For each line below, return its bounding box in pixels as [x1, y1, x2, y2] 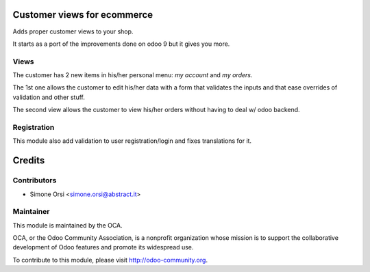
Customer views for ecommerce [12, 9, 153, 21]
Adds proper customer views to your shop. [12, 27, 134, 36]
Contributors [12, 176, 57, 185]
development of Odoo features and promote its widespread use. [12, 243, 194, 251]
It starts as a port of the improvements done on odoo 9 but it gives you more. [12, 40, 230, 48]
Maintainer [12, 207, 50, 217]
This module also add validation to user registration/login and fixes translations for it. [12, 137, 252, 145]
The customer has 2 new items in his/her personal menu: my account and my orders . [12, 71, 253, 79]
